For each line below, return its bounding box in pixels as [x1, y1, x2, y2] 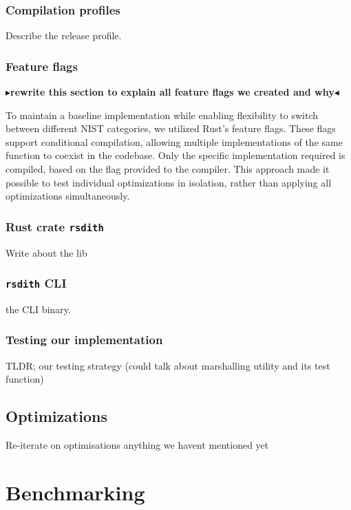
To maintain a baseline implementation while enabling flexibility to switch [6, 107, 319, 122]
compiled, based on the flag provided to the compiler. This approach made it [6, 162, 330, 176]
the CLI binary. [6, 301, 71, 316]
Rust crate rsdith [6, 217, 104, 235]
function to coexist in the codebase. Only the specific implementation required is [6, 148, 345, 162]
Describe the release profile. [6, 28, 122, 43]
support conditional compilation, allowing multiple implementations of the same [6, 134, 343, 149]
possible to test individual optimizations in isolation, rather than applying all [6, 175, 332, 189]
